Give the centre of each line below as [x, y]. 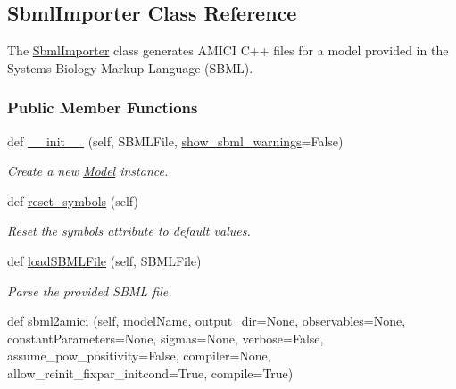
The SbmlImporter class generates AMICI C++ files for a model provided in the [228, 50]
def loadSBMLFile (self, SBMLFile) [104, 260]
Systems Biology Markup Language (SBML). [130, 67]
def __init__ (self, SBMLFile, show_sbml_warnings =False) [175, 141]
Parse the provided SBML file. [90, 290]
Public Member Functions [103, 108]
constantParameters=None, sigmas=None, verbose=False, [166, 338]
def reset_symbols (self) [73, 200]
